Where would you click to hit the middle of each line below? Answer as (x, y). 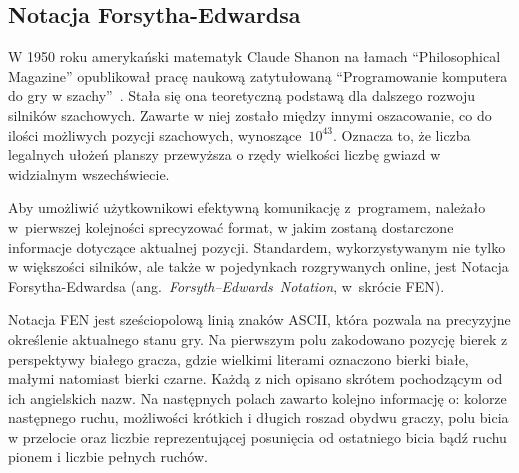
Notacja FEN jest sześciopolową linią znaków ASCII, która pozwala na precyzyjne (259, 319)
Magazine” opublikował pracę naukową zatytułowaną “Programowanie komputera (258, 75)
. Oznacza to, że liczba (401, 134)
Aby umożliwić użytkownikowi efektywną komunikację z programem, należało (247, 207)
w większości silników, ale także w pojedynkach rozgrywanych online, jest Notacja (258, 266)
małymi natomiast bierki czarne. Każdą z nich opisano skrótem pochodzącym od (255, 378)
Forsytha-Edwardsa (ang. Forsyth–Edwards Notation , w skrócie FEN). (226, 285)
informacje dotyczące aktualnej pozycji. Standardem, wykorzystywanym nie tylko (257, 246)
